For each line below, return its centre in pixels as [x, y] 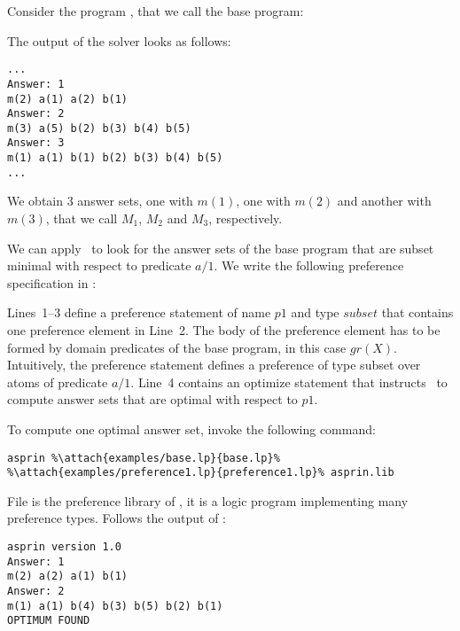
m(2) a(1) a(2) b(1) [68, 99]
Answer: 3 [36, 143]
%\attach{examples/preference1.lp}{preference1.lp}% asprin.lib [201, 473]
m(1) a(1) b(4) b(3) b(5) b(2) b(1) [115, 606]
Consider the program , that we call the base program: [156, 11]
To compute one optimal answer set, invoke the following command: [191, 428]
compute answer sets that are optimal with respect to [152, 399]
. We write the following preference [309, 265]
